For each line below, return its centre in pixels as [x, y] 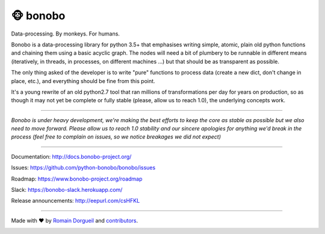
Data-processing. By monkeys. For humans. [66, 34]
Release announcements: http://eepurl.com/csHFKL [76, 201]
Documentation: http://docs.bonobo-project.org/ [71, 156]
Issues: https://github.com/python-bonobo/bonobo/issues [83, 168]
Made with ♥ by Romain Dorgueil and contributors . [75, 220]
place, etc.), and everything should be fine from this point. [83, 81]
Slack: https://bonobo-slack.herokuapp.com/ [67, 190]
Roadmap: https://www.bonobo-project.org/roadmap [77, 179]
